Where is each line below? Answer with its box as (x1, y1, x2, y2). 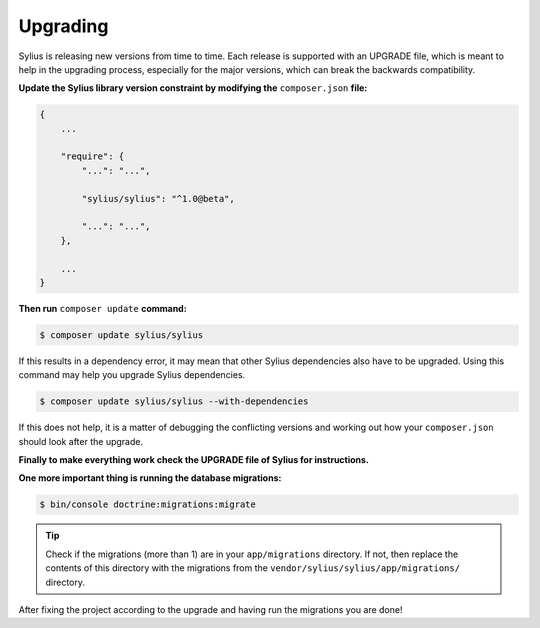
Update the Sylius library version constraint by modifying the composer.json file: (18, 82, 368, 94)
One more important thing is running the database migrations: (18, 472, 282, 484)
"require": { (60, 151, 125, 162)
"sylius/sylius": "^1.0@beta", (81, 193, 235, 204)
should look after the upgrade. (18, 435, 144, 447)
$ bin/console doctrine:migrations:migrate (39, 499, 257, 510)
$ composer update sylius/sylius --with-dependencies (39, 396, 309, 407)
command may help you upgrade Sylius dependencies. (18, 369, 246, 381)
